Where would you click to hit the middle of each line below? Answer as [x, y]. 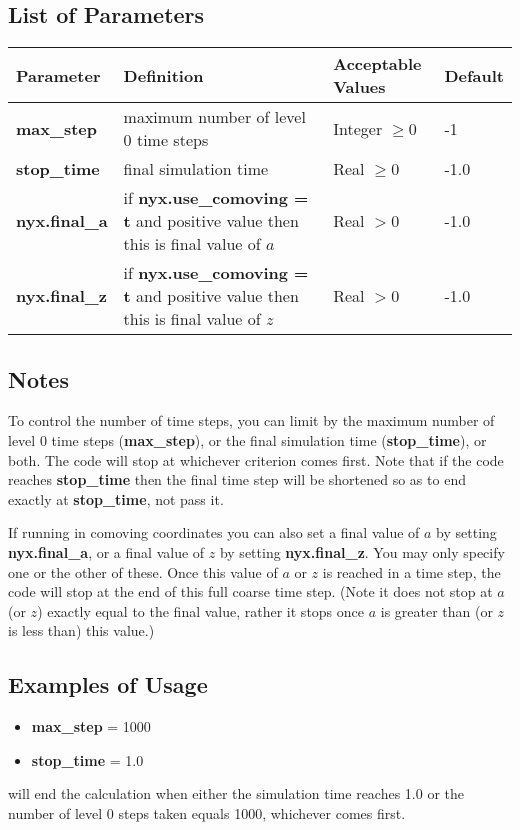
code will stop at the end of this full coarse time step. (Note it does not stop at [250, 591]
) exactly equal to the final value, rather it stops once [201, 610]
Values [359, 87]
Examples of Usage [108, 684]
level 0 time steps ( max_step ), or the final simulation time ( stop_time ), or [247, 440]
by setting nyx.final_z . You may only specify [362, 551]
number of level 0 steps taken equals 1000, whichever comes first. [207, 812]
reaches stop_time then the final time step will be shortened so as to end [237, 479]
